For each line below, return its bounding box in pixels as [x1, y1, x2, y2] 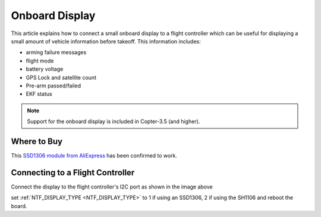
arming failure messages [26, 49, 87, 56]
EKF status [26, 90, 53, 98]
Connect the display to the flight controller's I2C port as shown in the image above [11, 183, 213, 190]
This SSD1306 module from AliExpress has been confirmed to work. [11, 152, 178, 159]
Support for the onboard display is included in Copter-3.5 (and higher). [27, 118, 200, 125]
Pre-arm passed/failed [26, 82, 81, 89]
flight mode [26, 57, 54, 64]
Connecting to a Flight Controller [11, 167, 135, 178]
